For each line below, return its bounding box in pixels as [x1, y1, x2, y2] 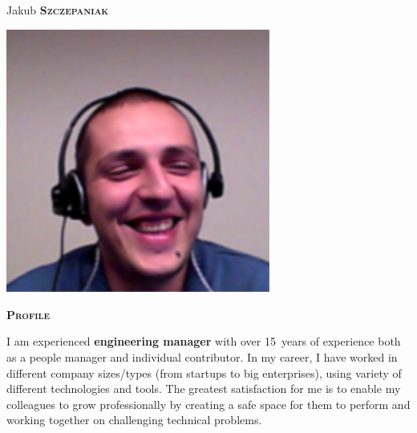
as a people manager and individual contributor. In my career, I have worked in [6, 348, 398, 365]
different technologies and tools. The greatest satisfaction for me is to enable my [6, 380, 401, 397]
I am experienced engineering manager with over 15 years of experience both [6, 333, 401, 350]
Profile [6, 306, 51, 322]
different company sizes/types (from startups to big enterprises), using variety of [6, 364, 402, 381]
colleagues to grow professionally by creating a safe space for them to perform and [6, 395, 411, 412]
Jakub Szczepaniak [6, 2, 109, 18]
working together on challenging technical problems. [6, 411, 262, 428]
